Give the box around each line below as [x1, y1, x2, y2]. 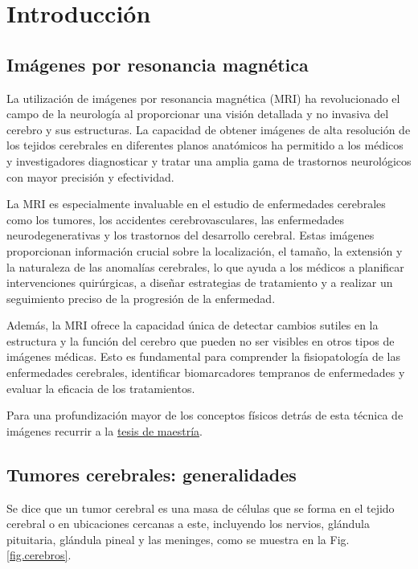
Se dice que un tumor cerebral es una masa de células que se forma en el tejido [6, 499, 395, 516]
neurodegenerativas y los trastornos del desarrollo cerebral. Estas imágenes [6, 227, 375, 244]
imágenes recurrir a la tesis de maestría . [6, 422, 203, 439]
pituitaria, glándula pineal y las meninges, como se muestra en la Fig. [6, 530, 350, 547]
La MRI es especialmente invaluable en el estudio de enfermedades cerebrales [6, 195, 386, 212]
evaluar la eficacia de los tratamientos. [6, 379, 195, 396]
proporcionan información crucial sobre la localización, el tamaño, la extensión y [6, 242, 403, 259]
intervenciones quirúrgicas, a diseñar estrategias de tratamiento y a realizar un [6, 274, 393, 291]
